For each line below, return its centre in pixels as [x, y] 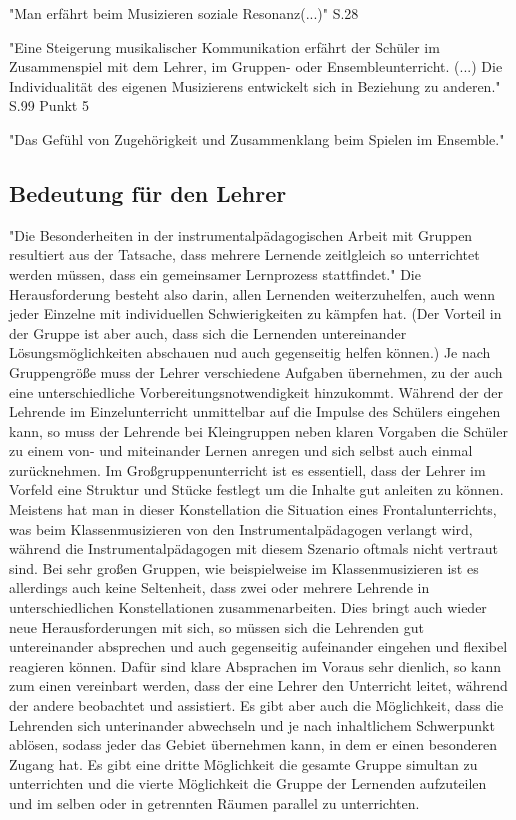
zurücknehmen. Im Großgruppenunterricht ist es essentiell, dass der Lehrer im [247, 469]
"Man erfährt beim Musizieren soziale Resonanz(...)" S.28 [184, 13]
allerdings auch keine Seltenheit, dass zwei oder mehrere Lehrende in [219, 587]
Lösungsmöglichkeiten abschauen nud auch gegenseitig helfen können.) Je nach [250, 352]
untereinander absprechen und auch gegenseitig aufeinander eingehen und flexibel [258, 646]
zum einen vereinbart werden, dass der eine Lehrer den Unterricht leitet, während [258, 685]
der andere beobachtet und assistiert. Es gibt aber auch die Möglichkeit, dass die [256, 705]
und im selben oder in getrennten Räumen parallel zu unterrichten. [214, 802]
